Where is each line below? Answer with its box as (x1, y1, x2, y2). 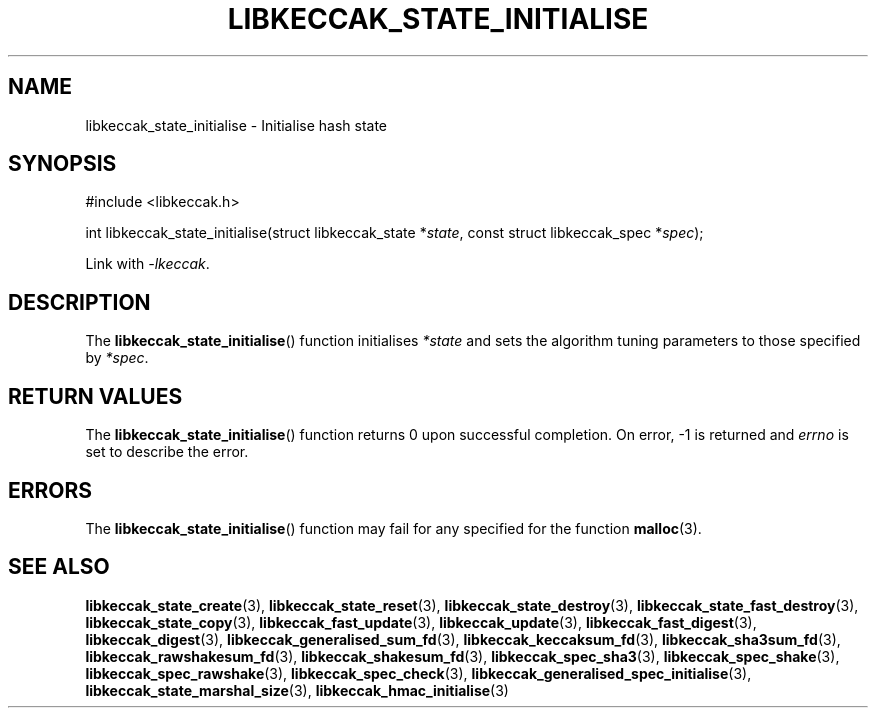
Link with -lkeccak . (85, 255, 210, 273)
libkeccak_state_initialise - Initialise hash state (85, 116, 388, 134)
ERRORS (8, 477, 93, 503)
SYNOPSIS (8, 151, 117, 177)
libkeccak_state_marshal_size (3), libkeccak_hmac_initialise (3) (85, 681, 509, 699)
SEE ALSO (8, 554, 110, 580)
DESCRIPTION (8, 289, 151, 315)
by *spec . (85, 349, 149, 367)
